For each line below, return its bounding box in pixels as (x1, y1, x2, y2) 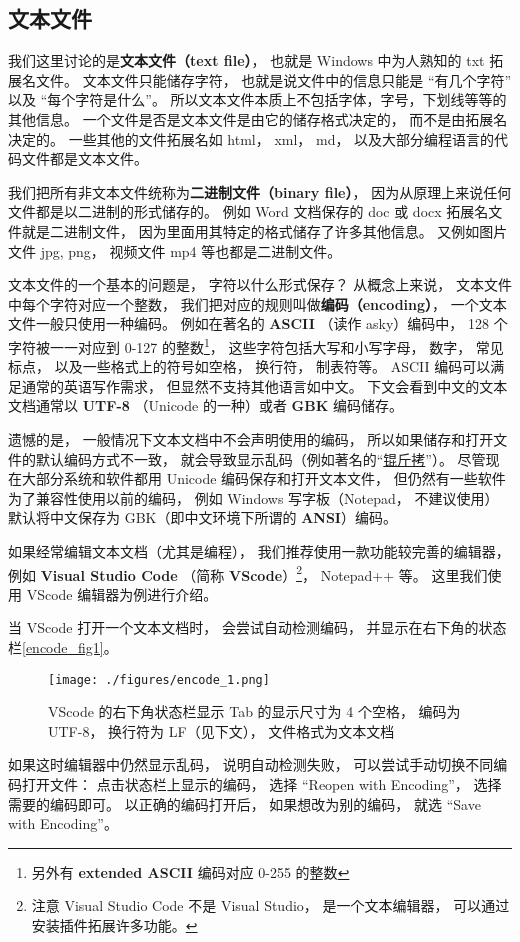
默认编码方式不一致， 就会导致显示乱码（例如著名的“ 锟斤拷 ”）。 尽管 (35, 448, 486, 469)
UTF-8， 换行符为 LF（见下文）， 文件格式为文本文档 (48, 720, 395, 741)
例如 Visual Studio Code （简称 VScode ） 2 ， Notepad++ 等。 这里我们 (8, 561, 488, 585)
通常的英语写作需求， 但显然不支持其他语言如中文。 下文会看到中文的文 (21, 375, 494, 396)
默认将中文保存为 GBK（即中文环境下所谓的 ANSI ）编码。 (8, 507, 397, 528)
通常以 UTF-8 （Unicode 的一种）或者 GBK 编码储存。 (35, 395, 403, 416)
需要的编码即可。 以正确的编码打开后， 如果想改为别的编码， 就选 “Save (8, 793, 481, 814)
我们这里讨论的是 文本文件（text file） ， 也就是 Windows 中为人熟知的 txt (8, 50, 485, 71)
